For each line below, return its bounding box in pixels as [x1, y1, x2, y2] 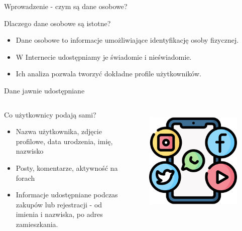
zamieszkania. [16, 218, 58, 229]
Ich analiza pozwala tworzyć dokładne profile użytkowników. [16, 68, 201, 79]
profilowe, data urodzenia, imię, [16, 136, 113, 146]
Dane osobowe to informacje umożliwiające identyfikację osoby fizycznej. [16, 35, 239, 45]
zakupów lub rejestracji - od [16, 199, 102, 209]
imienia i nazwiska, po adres [16, 209, 103, 219]
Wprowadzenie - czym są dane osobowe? [4, 1, 128, 11]
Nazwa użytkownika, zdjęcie [16, 126, 102, 137]
